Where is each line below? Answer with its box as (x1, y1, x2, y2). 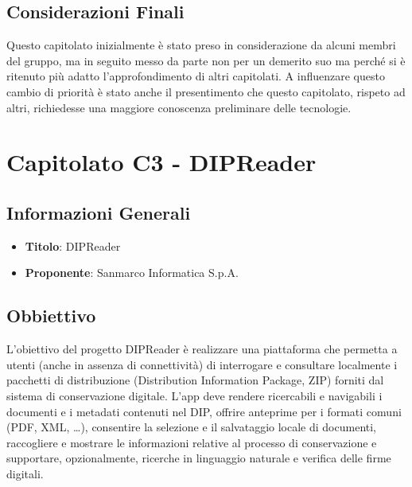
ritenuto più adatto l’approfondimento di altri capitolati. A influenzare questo (6, 68, 385, 84)
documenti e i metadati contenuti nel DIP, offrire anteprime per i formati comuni (6, 403, 402, 419)
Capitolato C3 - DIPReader (6, 146, 317, 178)
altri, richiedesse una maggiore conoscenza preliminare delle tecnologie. (6, 99, 352, 115)
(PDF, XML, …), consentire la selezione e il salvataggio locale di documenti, (6, 419, 377, 435)
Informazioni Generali (6, 200, 191, 224)
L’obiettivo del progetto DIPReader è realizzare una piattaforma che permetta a (6, 341, 398, 357)
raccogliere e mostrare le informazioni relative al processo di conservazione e (6, 434, 377, 450)
